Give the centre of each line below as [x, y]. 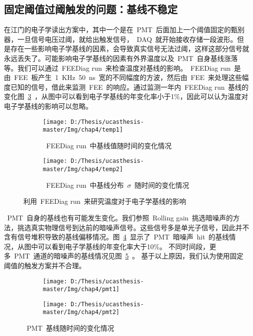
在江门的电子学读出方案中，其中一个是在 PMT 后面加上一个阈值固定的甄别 [124, 30]
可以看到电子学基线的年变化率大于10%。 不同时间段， [124, 246]
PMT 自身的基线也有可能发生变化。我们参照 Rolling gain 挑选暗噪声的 [120, 217]
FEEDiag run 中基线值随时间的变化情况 [109, 145]
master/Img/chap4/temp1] [83, 130]
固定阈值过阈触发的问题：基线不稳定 [91, 9]
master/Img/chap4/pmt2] [81, 312]
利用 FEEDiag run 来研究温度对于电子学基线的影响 [105, 201]
